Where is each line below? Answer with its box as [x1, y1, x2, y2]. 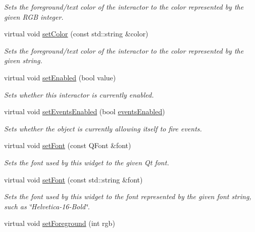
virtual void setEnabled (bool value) [4, 72, 116, 82]
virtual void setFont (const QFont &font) [4, 140, 131, 151]
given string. [4, 55, 42, 66]
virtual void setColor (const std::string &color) [4, 28, 148, 39]
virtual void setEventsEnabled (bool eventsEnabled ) [4, 106, 165, 117]
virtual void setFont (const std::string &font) [4, 174, 143, 184]
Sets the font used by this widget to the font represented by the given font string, [4, 191, 251, 202]
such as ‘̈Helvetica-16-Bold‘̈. [4, 201, 90, 211]
